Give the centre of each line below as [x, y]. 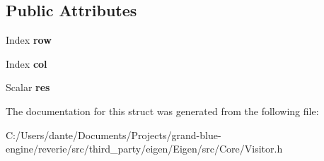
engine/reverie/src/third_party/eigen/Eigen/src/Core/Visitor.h [144, 149]
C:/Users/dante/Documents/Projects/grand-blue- [114, 135]
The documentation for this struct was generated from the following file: [162, 111]
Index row [29, 40]
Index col [27, 63]
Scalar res [28, 87]
